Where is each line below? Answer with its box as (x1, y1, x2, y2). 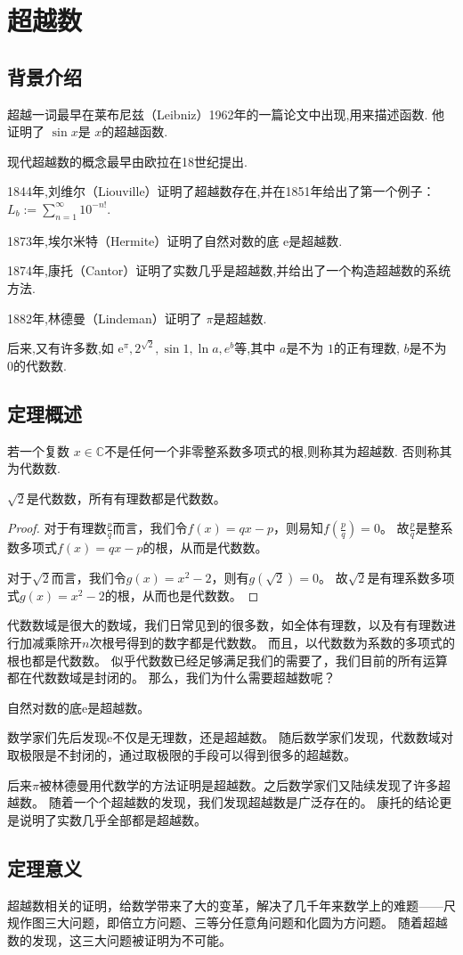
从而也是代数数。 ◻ (142, 585, 259, 604)
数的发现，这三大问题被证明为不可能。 (7, 930, 231, 949)
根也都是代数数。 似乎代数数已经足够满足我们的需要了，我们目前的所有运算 (7, 650, 448, 669)
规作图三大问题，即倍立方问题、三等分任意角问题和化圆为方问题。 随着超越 (7, 913, 448, 932)
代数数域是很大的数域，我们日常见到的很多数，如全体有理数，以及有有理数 (7, 616, 443, 634)
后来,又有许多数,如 (7, 339, 114, 357)
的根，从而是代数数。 (142, 538, 268, 557)
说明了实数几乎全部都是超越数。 (19, 810, 207, 828)
